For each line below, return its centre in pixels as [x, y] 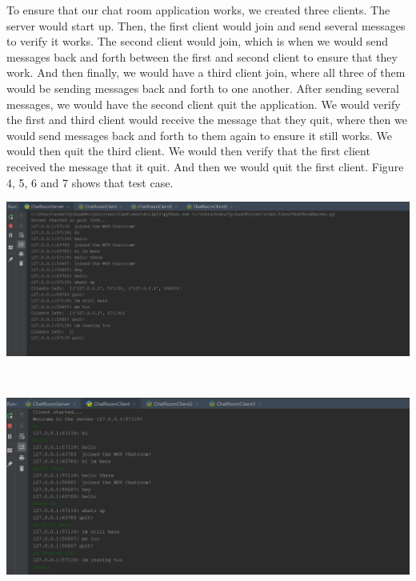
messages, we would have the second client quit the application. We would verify [204, 104]
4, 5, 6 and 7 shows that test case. [90, 182]
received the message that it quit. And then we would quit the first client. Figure [205, 166]
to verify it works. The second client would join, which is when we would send [198, 41]
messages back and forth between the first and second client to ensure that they [202, 56]
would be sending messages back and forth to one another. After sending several [203, 88]
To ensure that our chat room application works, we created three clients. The [198, 10]
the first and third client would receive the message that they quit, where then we [207, 120]
